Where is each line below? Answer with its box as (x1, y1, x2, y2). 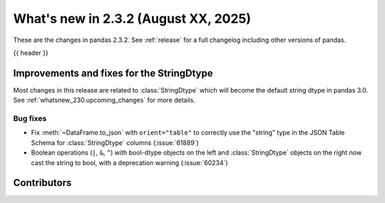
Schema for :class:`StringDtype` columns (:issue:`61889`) (31, 138, 199, 147)
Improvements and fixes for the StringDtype (13, 67, 213, 79)
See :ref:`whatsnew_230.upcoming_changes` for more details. (13, 96, 196, 105)
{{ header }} (13, 48, 49, 57)
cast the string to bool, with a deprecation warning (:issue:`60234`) (31, 158, 228, 167)
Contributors (13, 177, 72, 189)
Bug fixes (13, 114, 47, 123)
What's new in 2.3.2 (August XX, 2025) (13, 11, 252, 26)
